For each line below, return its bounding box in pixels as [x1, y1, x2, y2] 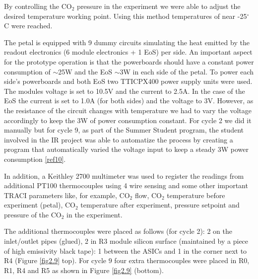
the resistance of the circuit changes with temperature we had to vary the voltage [4, 105, 252, 115]
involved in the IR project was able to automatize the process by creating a [4, 134, 233, 144]
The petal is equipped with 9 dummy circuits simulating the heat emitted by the [4, 37, 250, 47]
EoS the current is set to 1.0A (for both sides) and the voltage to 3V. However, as [4, 95, 254, 106]
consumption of [4, 66, 51, 76]
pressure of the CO [4, 209, 62, 219]
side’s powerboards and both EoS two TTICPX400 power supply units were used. [4, 76, 253, 86]
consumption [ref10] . [4, 153, 66, 164]
